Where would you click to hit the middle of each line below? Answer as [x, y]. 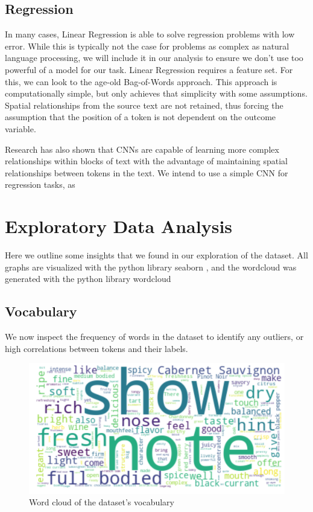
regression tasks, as [40, 184]
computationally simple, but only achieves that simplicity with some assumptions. [156, 93]
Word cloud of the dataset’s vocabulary [102, 502]
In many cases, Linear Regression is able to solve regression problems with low [150, 34]
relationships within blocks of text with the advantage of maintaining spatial [146, 161]
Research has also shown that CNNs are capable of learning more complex [142, 149]
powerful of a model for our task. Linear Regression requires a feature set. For [149, 69]
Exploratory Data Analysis [119, 226]
